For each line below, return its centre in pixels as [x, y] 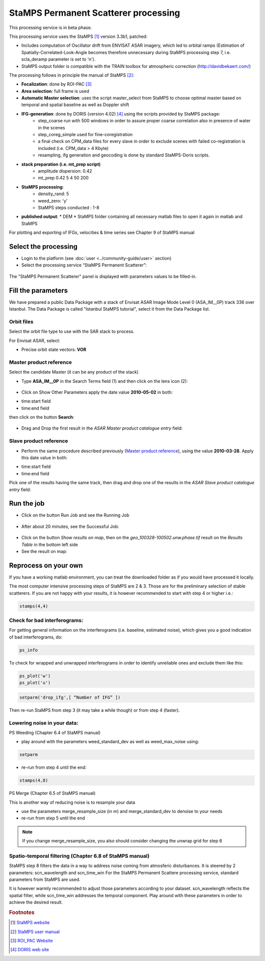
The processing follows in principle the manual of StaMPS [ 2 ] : [72, 75]
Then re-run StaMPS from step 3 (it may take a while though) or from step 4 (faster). [94, 710]
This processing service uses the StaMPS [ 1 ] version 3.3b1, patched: [78, 36]
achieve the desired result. [36, 903]
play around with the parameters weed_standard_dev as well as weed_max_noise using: [110, 742]
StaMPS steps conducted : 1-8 [69, 207]
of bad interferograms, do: [36, 637]
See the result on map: [44, 552]
